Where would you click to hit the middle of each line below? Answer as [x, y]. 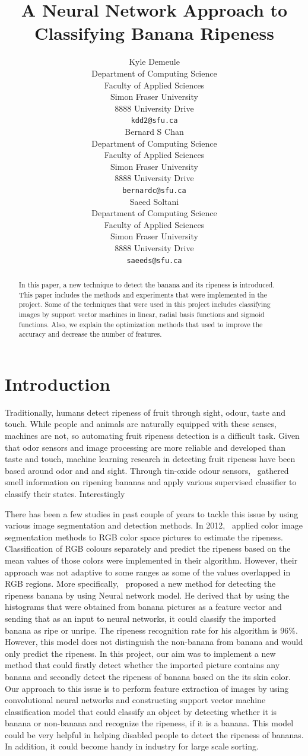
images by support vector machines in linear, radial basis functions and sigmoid [142, 314]
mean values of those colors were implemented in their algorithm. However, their [151, 560]
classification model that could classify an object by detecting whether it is [141, 711]
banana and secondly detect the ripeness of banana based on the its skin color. [148, 676]
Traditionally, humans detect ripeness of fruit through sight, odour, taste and [145, 412]
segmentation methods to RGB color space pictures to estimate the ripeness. [144, 537]
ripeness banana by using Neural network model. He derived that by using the [147, 595]
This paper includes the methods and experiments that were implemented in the [143, 294]
